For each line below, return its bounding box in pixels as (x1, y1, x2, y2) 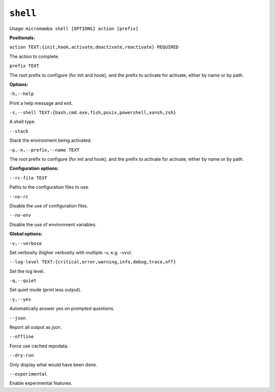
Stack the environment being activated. (9, 137, 92, 143)
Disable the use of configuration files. (9, 202, 89, 208)
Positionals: (9, 35, 35, 41)
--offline (9, 334, 34, 340)
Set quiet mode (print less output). (9, 287, 81, 293)
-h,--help (9, 91, 34, 97)
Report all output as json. (9, 324, 62, 330)
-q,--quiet (9, 278, 37, 284)
